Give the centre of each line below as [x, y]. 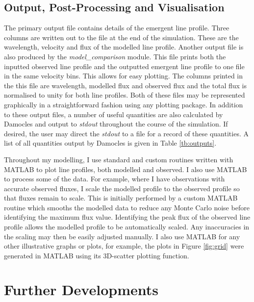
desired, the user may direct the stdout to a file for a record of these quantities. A [126, 133]
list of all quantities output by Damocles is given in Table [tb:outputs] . [110, 143]
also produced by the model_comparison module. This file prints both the [115, 56]
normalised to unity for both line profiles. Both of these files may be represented [125, 95]
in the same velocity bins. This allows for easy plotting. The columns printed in [124, 76]
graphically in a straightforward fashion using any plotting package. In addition [124, 104]
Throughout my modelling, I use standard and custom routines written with [119, 159]
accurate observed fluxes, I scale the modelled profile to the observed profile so [122, 188]
